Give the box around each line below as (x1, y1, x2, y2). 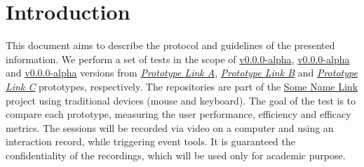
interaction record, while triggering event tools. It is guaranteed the (6, 134, 295, 149)
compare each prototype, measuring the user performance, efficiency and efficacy (6, 107, 351, 121)
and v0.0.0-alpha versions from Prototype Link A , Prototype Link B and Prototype (6, 65, 358, 80)
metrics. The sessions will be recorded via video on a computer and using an (6, 120, 334, 135)
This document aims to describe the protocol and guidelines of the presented (6, 38, 335, 53)
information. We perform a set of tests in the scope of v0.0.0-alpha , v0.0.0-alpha (6, 51, 350, 66)
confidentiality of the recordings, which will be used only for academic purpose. (6, 147, 346, 162)
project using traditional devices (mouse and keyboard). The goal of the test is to (6, 93, 356, 107)
